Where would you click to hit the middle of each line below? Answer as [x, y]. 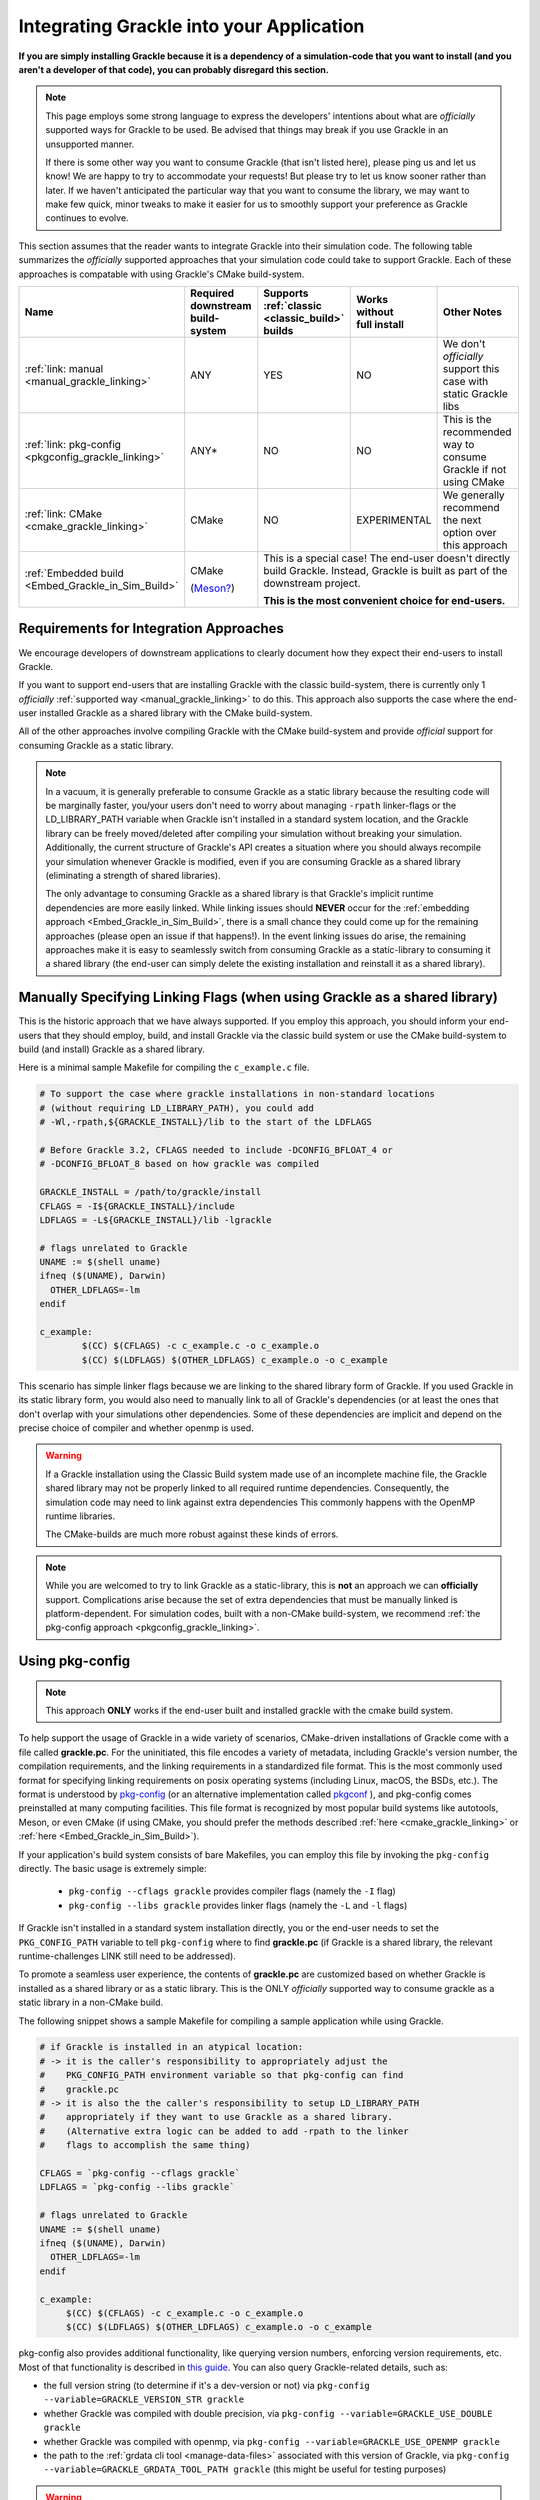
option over [469, 533]
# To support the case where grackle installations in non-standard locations [237, 1094]
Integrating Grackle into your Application [191, 26]
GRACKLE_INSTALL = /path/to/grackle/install [150, 1192]
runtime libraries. [80, 1516]
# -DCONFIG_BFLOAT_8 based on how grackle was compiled [179, 1164]
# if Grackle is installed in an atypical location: [171, 2047]
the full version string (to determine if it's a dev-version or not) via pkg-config [206, 2386]
